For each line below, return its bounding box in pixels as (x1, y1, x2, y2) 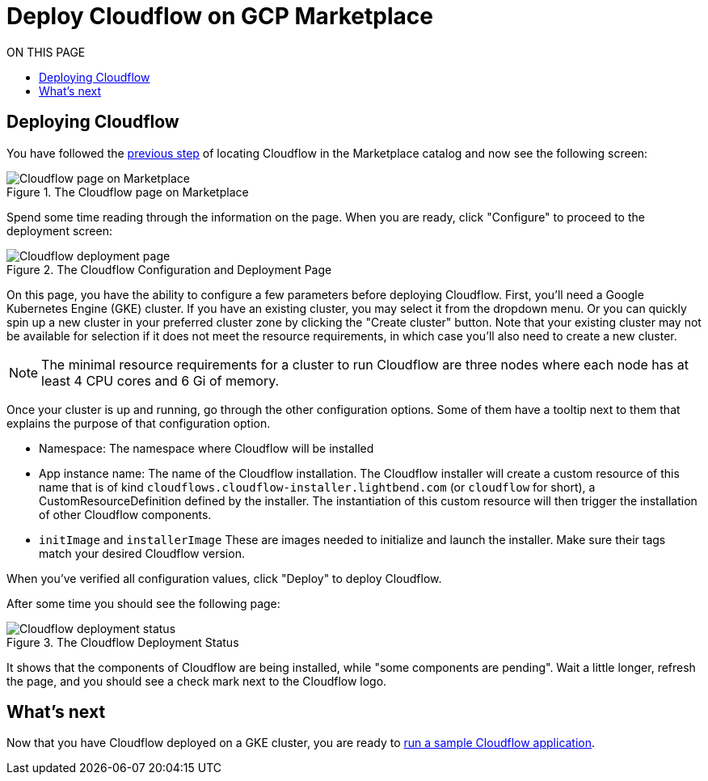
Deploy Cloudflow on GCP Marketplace (6, 2, 433, 30)
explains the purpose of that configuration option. (6, 416, 271, 430)
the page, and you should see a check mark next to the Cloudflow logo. (6, 673, 387, 688)
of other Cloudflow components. (39, 507, 212, 521)
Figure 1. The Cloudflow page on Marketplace (6, 184, 249, 199)
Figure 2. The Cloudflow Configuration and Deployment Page (6, 262, 332, 277)
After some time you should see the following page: (6, 596, 280, 610)
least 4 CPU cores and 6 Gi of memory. (41, 372, 280, 389)
